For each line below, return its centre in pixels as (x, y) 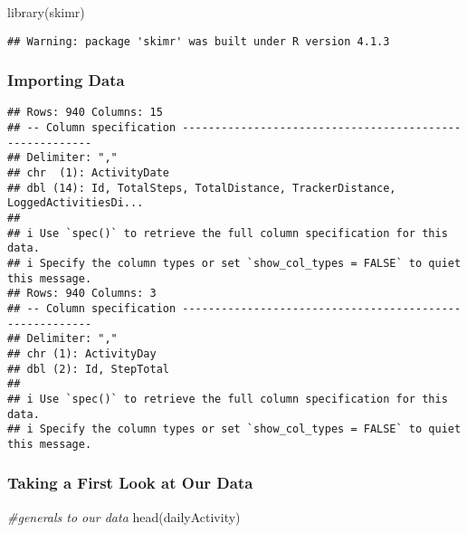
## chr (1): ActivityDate (88, 173)
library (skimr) (46, 12)
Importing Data (66, 80)
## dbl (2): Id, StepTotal (88, 369)
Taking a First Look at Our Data (130, 483)
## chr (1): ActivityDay (82, 353)
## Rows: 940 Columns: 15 (85, 113)
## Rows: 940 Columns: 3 (82, 294)
